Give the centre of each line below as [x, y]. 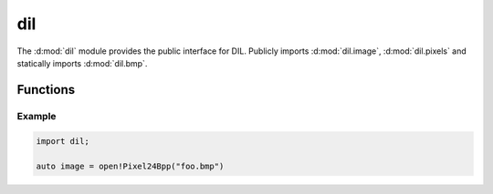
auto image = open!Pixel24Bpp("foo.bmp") [130, 167]
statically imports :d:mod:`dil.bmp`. [82, 63]
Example [37, 116]
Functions [46, 90]
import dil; [63, 141]
